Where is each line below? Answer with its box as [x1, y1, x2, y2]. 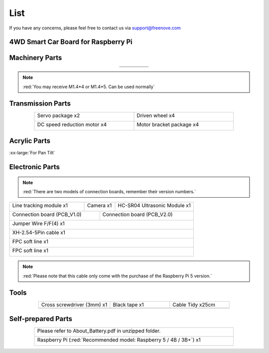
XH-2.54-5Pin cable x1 [12, 229, 66, 236]
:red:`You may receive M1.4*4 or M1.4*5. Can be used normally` [22, 84, 155, 90]
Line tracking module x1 [12, 202, 68, 209]
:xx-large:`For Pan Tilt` [9, 150, 55, 156]
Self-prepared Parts [9, 315, 72, 323]
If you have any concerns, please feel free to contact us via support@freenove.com [9, 25, 181, 31]
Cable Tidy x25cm [172, 301, 216, 308]
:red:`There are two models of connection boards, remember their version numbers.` [22, 189, 196, 195]
